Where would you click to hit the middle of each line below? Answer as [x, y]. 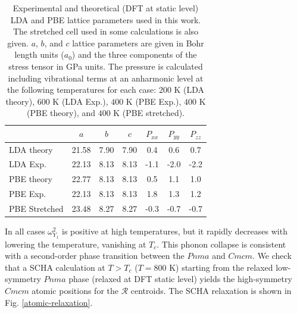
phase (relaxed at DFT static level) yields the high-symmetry [180, 279]
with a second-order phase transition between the [95, 256]
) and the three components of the [134, 54]
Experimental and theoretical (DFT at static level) [106, 8]
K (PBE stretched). [149, 113]
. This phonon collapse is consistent [221, 244]
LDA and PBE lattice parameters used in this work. [106, 19]
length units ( [39, 54]
